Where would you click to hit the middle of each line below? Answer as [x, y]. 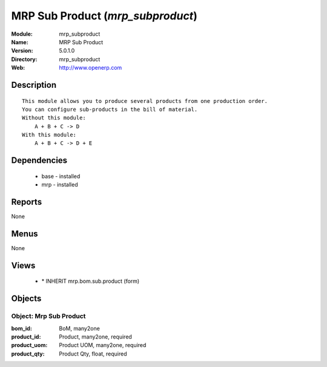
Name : [20, 42]
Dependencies [39, 160]
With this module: [49, 135]
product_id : [26, 337]
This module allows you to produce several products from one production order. [145, 101]
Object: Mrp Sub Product [48, 316]
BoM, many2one [79, 328]
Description [34, 85]
